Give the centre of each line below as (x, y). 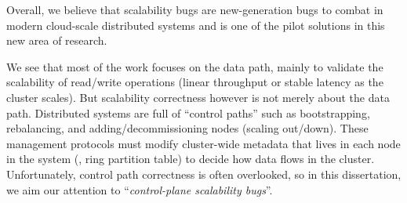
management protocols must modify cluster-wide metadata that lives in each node (203, 143)
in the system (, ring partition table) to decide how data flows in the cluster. (191, 159)
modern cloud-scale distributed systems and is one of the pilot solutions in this (196, 25)
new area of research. (57, 40)
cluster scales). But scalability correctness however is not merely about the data (198, 97)
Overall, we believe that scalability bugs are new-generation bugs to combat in (195, 9)
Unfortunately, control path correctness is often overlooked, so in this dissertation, (204, 174)
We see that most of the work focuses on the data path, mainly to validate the (195, 66)
